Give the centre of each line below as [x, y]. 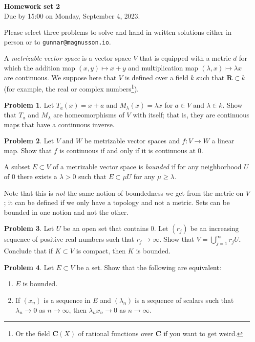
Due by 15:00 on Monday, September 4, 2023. [72, 15]
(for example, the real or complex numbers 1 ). [71, 88]
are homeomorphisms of [89, 115]
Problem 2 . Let [29, 141]
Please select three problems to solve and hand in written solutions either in [118, 32]
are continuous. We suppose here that [60, 77]
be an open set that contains [106, 228]
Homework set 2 [32, 6]
